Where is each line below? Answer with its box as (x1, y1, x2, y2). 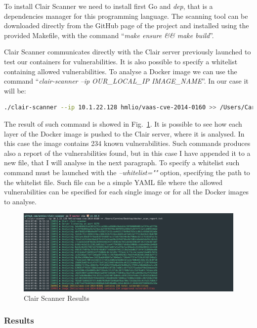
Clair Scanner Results (24, 293, 89, 303)
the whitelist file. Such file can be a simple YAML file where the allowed (4, 177, 223, 187)
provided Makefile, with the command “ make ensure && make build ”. (4, 30, 214, 40)
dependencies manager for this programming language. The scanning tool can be (4, 10, 248, 21)
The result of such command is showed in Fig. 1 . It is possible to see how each (4, 118, 242, 129)
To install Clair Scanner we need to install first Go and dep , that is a (4, 1, 213, 11)
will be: (4, 85, 26, 95)
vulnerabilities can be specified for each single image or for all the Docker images (4, 187, 249, 197)
